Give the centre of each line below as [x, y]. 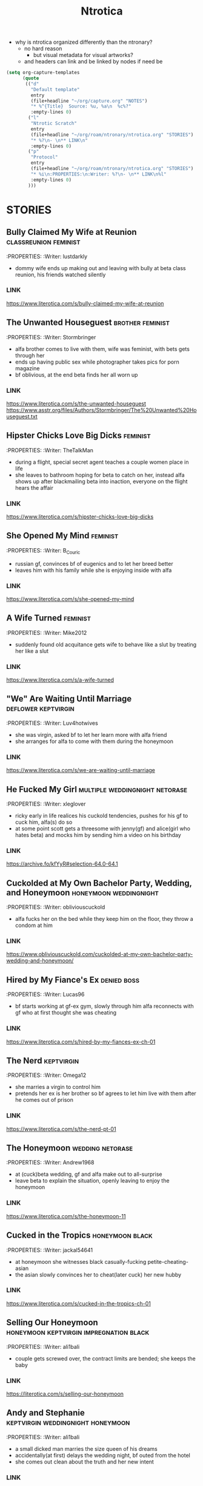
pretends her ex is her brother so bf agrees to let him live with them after [106, 1093]
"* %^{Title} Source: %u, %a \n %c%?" [81, 107]
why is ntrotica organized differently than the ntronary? [84, 42]
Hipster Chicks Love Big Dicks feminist [78, 436]
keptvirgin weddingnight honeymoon [68, 1423]
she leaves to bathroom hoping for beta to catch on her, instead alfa [100, 475]
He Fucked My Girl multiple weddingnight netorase [97, 789]
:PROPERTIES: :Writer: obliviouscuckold [56, 907]
